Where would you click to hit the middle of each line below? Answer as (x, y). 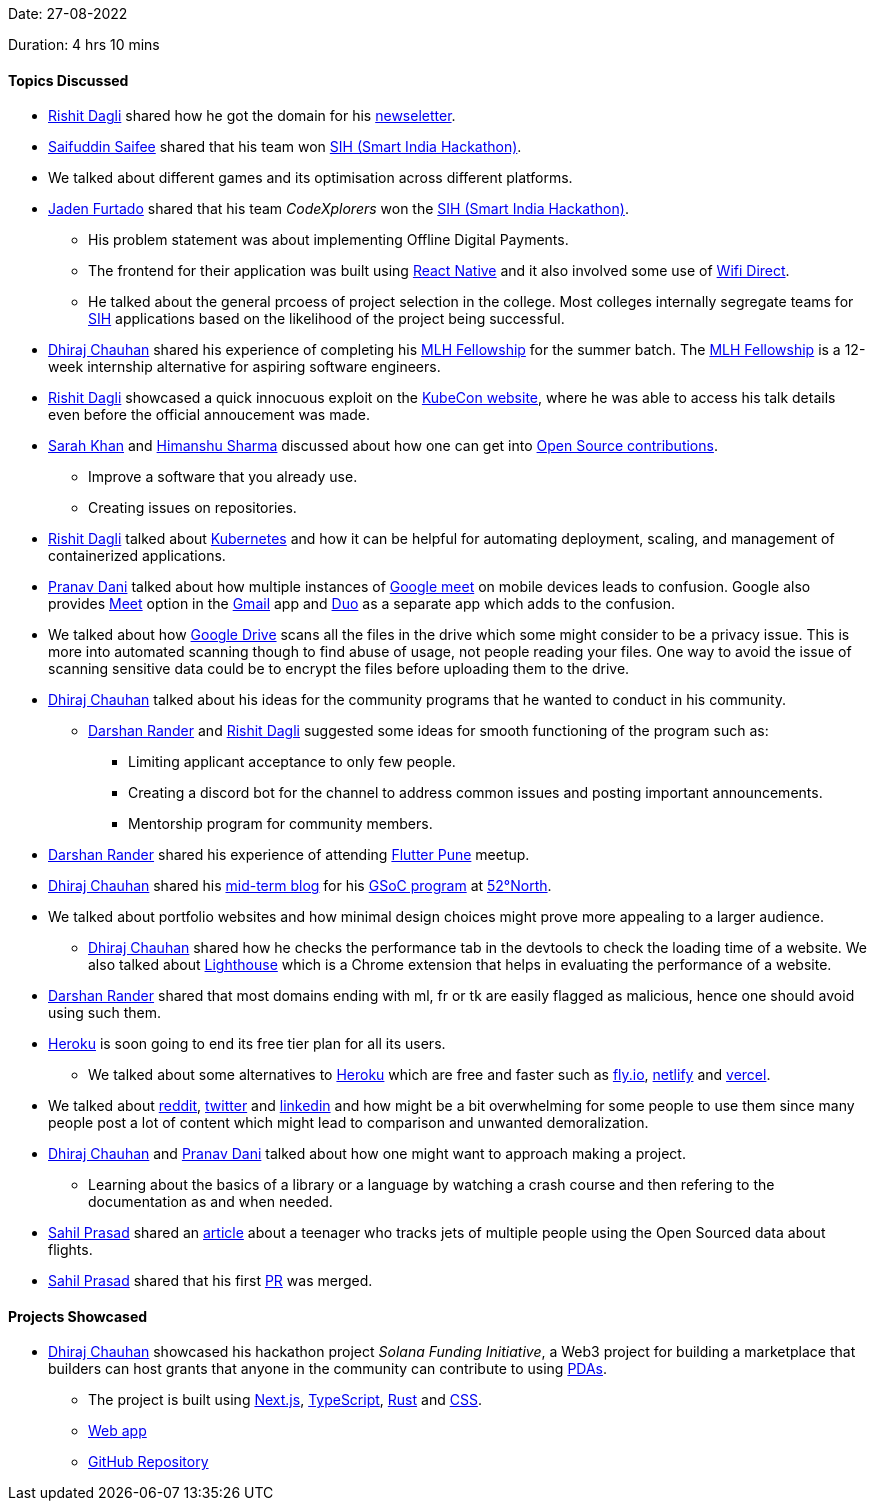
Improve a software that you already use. (223, 477)
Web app (117, 1431)
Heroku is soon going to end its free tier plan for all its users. (247, 1044)
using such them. (105, 1013)
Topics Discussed (68, 80)
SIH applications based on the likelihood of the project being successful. (326, 319)
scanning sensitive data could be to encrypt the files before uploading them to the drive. (339, 669)
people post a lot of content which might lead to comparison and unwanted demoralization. (348, 1123)
